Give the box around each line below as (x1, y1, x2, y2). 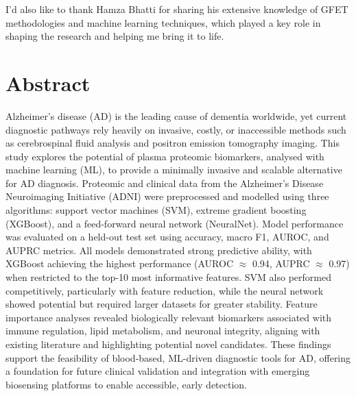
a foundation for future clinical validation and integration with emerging (5, 364, 310, 378)
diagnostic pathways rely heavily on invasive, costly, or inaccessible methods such (5, 122, 346, 136)
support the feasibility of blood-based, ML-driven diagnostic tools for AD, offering (5, 350, 351, 364)
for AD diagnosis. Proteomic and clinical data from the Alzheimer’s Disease (5, 175, 324, 190)
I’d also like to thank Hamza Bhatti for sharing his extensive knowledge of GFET (5, 2, 348, 16)
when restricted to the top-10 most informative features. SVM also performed (5, 270, 331, 284)
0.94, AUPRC (252, 256, 310, 271)
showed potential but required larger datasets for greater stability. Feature (5, 297, 318, 311)
